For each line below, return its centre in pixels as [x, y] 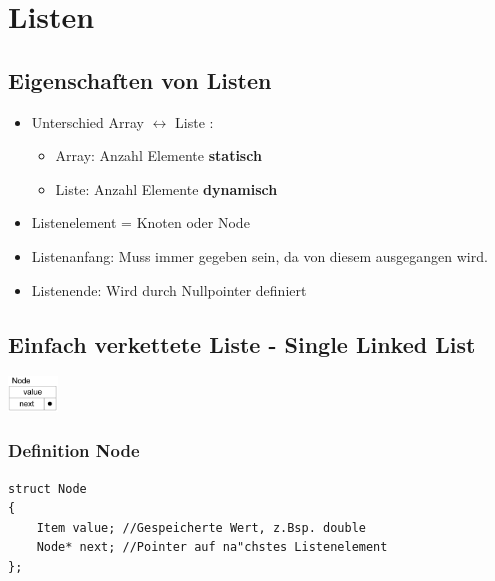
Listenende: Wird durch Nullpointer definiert [169, 289]
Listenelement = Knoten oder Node [140, 222]
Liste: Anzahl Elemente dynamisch [166, 188]
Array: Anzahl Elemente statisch [158, 155]
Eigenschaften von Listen [140, 79]
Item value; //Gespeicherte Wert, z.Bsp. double [201, 527]
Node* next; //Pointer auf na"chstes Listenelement [212, 547]
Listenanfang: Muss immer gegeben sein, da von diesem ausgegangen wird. [259, 255]
